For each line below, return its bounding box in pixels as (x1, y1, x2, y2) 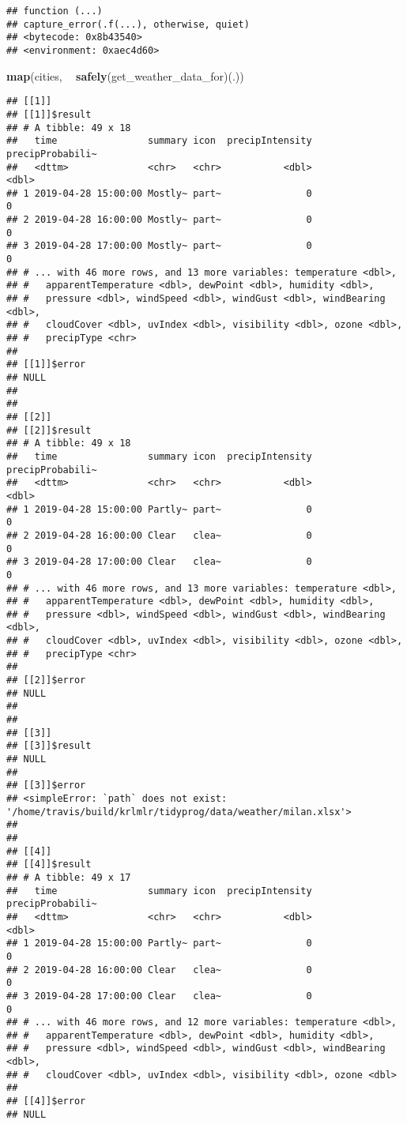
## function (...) (6, 6, 103, 17)
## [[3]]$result (6, 740, 92, 752)
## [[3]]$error (6, 780, 86, 791)
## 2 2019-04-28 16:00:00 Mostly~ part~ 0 (6, 214, 312, 226)
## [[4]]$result (6, 859, 92, 870)
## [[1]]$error (6, 359, 86, 370)
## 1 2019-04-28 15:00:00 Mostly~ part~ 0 (6, 187, 312, 199)
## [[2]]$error (6, 675, 86, 686)
